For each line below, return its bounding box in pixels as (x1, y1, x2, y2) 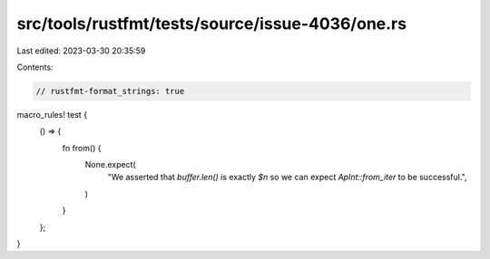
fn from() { (62, 142, 102, 153)
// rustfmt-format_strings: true (35, 86, 185, 96)
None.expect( (84, 159, 136, 170)
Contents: (16, 62, 54, 72)
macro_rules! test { (16, 109, 88, 120)
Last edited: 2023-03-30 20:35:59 (16, 45, 146, 56)
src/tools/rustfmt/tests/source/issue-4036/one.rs (16, 14, 407, 34)
